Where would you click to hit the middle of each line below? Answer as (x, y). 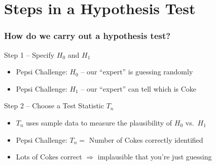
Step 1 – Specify (29, 54)
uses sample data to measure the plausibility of (99, 122)
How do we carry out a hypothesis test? (87, 36)
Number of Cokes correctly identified (146, 139)
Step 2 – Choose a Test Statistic (54, 106)
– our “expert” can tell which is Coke (139, 88)
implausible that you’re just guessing (155, 157)
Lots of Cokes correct (49, 157)
